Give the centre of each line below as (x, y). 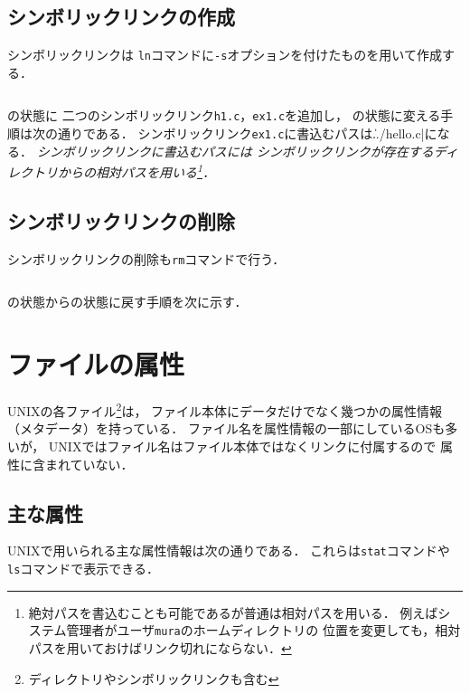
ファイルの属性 (96, 364)
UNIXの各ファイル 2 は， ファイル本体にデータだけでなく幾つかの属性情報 (225, 409)
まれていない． (89, 464)
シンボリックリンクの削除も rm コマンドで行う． (146, 258)
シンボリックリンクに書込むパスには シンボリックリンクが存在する (235, 151)
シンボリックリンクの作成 (121, 17)
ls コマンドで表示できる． (84, 569)
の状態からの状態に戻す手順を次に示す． (127, 302)
